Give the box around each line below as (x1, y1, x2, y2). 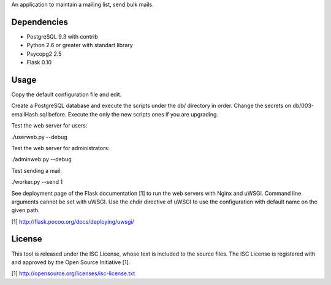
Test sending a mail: (11, 167, 63, 174)
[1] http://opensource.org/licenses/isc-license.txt (11, 270, 135, 277)
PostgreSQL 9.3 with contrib (26, 32, 98, 40)
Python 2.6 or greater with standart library (26, 42, 133, 49)
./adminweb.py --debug (11, 156, 72, 163)
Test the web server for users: (11, 122, 88, 129)
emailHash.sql (11, 110, 47, 118)
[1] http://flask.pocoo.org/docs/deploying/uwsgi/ (11, 218, 134, 225)
